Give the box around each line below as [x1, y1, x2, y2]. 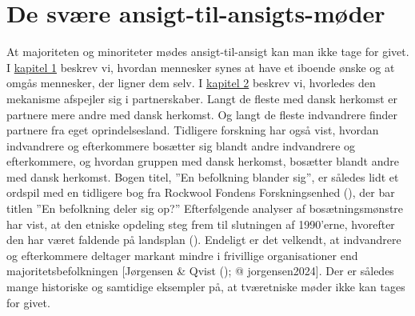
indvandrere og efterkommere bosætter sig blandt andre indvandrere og [6, 137, 356, 154]
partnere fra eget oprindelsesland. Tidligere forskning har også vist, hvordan [6, 122, 379, 138]
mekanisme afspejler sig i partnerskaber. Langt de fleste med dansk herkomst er [6, 90, 397, 106]
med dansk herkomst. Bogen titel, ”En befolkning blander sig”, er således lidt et [6, 168, 399, 185]
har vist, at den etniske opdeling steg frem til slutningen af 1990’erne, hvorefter [6, 215, 395, 232]
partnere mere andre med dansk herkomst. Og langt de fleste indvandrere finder [6, 106, 397, 122]
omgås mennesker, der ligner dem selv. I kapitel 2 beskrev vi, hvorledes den [6, 74, 376, 91]
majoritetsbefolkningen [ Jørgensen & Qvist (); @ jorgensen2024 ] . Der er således [6, 262, 394, 279]
